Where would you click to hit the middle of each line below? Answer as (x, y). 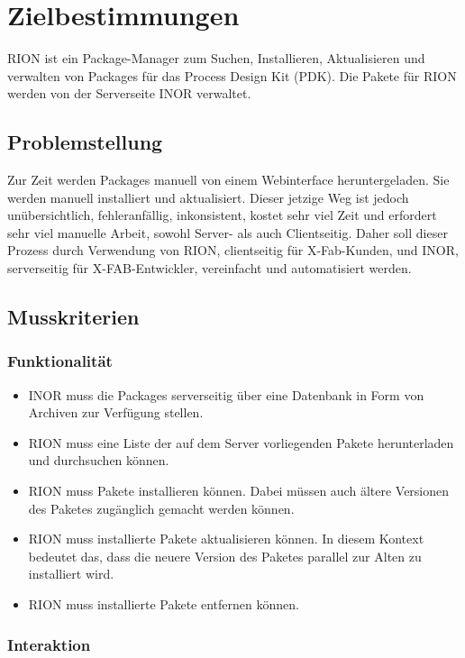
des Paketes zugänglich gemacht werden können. (161, 508)
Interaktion (49, 644)
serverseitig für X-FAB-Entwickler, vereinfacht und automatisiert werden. (210, 268)
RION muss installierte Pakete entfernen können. (164, 604)
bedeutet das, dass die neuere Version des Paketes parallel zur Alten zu (225, 556)
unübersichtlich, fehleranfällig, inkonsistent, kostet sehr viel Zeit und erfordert (222, 215)
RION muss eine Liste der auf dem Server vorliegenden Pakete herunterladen (241, 442)
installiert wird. (71, 574)
